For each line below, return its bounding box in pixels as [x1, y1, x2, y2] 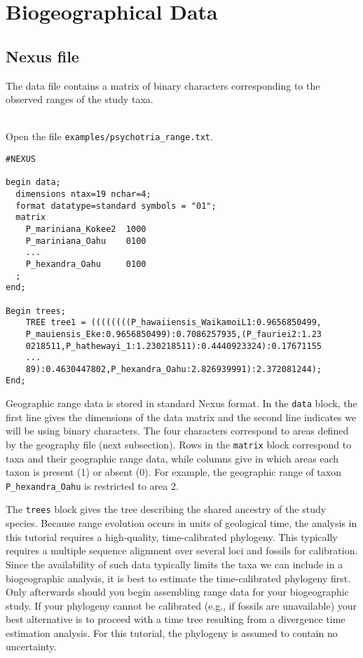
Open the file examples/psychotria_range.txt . [6, 129, 213, 144]
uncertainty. [6, 639, 57, 654]
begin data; [6, 177, 61, 188]
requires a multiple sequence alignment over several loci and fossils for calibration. [6, 543, 358, 558]
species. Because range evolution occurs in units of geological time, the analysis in [6, 516, 357, 530]
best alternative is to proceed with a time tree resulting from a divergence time [6, 612, 345, 626]
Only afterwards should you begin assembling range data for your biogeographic [6, 584, 349, 599]
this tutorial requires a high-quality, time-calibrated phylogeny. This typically [6, 529, 338, 544]
